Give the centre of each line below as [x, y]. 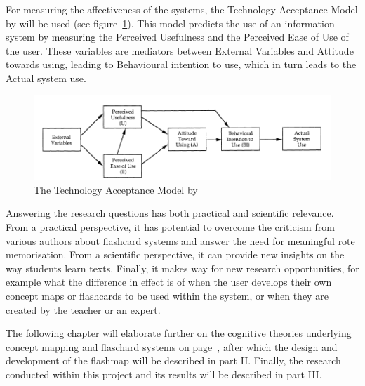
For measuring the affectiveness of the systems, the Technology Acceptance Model [182, 9]
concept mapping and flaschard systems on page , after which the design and [172, 346]
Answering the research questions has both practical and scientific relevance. [170, 213]
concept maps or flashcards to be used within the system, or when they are [167, 295]
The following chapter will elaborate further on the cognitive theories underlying [179, 333]
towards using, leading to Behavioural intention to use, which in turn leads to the [181, 64]
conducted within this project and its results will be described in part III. [164, 374]
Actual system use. [46, 78]
